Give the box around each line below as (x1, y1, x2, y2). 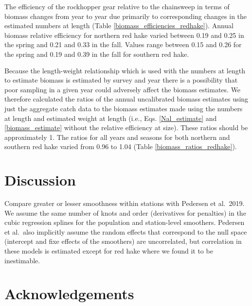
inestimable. (4, 255, 40, 265)
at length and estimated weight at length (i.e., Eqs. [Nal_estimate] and (4, 113, 217, 123)
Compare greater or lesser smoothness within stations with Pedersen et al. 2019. (4, 198, 245, 208)
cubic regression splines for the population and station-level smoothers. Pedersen (4, 217, 245, 227)
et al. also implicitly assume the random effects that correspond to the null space (4, 226, 247, 237)
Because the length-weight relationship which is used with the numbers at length (4, 65, 245, 75)
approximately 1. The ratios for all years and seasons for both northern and (4, 132, 230, 142)
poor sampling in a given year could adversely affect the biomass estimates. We (4, 84, 241, 94)
